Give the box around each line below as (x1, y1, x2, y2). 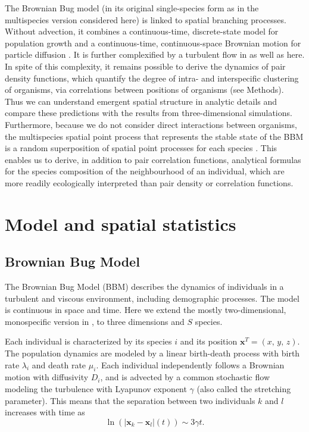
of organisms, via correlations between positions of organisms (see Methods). (5, 83, 284, 96)
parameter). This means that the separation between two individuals (5, 394, 255, 406)
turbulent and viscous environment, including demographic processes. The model (5, 292, 299, 304)
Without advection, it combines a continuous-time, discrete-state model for (5, 25, 279, 37)
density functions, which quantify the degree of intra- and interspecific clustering (5, 71, 299, 84)
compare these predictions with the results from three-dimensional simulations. (5, 107, 292, 119)
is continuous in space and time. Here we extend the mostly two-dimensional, (5, 303, 286, 316)
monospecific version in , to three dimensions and (5, 315, 185, 327)
